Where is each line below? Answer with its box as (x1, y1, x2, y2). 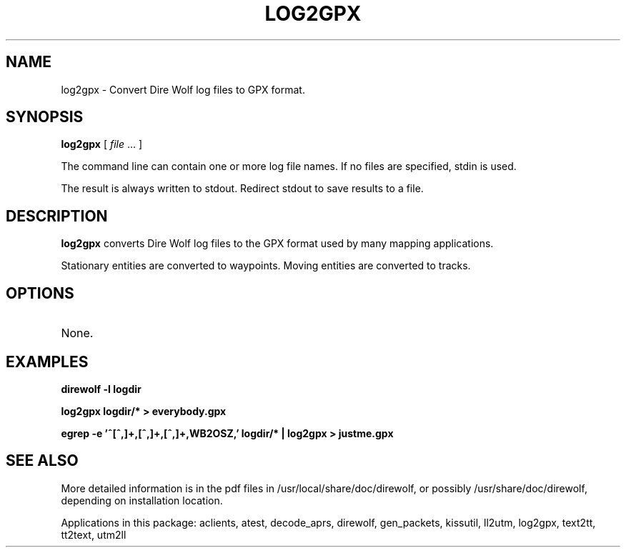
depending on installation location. (61, 494, 223, 507)
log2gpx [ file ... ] (61, 138, 143, 151)
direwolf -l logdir (61, 382, 141, 395)
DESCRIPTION (6, 206, 108, 225)
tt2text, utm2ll (61, 528, 126, 541)
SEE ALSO (6, 452, 79, 470)
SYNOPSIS (6, 108, 84, 126)
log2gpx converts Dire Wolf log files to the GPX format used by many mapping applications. (61, 237, 494, 250)
